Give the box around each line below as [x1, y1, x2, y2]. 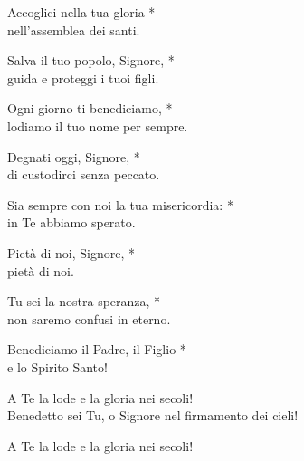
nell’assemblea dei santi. [7, 20, 140, 39]
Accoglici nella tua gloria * [7, 3, 156, 21]
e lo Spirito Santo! [7, 357, 108, 376]
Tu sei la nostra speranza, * [7, 292, 161, 311]
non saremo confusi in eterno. [7, 309, 171, 328]
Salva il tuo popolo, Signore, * [7, 51, 175, 70]
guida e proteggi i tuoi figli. [7, 68, 159, 87]
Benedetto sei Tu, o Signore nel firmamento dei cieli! [7, 406, 299, 425]
